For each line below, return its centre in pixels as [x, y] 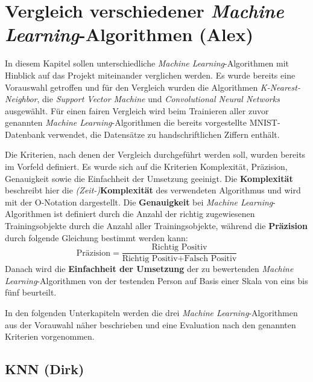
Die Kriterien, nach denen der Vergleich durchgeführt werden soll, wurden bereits [155, 154]
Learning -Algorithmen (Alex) [129, 34]
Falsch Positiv [210, 259]
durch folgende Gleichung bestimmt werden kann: [96, 237]
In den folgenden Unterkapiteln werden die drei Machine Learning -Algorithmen [151, 313]
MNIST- [265, 122]
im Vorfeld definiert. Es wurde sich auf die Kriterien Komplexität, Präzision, [146, 167]
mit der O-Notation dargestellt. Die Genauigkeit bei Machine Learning [139, 202]
